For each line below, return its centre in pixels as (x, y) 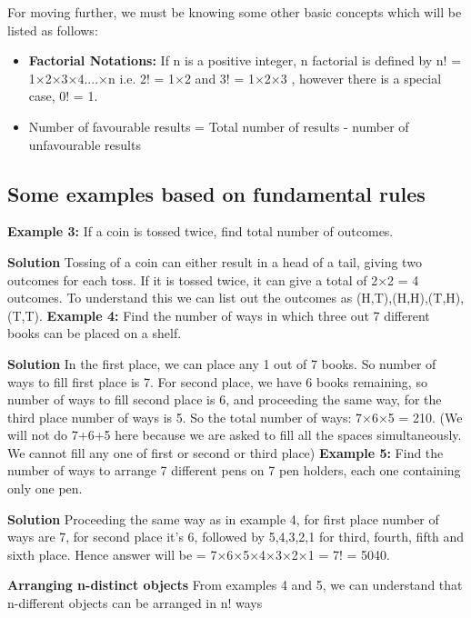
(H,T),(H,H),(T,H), (410, 298)
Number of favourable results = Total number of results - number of (219, 126)
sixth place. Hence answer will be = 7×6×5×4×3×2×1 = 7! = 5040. (199, 554)
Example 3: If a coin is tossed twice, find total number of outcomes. (200, 231)
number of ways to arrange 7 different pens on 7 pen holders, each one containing (234, 470)
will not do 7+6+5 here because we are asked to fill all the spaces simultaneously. (235, 435)
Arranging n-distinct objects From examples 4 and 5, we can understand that (235, 585)
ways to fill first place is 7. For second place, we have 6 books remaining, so (217, 381)
